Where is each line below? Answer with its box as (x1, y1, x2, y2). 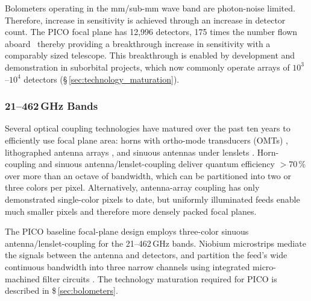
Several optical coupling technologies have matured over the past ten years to (5, 122, 291, 135)
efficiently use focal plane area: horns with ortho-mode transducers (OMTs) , (5, 133, 288, 146)
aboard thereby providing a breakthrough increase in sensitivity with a (5, 37, 271, 49)
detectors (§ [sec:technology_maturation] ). (24, 72, 180, 85)
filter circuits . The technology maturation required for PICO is (42, 272, 277, 285)
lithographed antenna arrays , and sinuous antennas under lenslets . (5, 145, 255, 158)
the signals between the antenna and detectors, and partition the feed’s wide (5, 249, 287, 261)
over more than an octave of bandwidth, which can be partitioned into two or (5, 169, 292, 182)
